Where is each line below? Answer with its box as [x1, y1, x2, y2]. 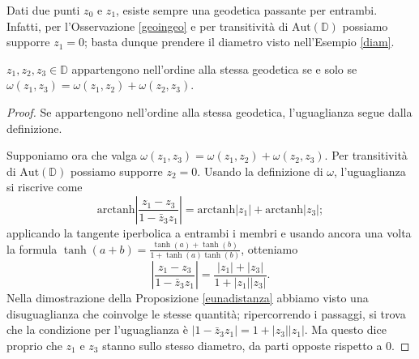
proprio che [6, 336, 62, 353]
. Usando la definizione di [197, 162, 323, 179]
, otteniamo [241, 240, 298, 257]
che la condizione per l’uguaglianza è [6, 321, 189, 338]
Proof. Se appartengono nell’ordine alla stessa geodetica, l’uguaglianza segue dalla [6, 103, 413, 120]
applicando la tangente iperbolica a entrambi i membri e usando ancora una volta [6, 224, 412, 241]
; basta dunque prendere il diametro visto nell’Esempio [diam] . [83, 33, 395, 50]
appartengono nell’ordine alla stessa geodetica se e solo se [71, 60, 357, 77]
